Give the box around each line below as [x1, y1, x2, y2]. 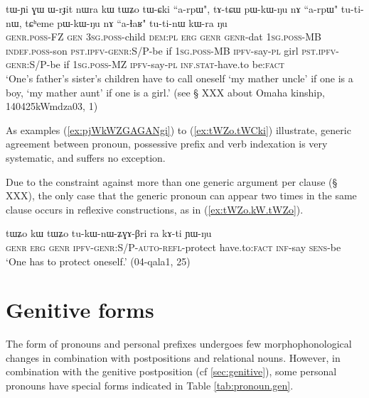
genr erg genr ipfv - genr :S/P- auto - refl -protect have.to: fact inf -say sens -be [6, 239, 341, 254]
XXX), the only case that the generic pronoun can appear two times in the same [6, 188, 357, 203]
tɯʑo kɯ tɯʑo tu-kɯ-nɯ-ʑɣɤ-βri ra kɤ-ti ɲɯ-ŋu [6, 226, 212, 241]
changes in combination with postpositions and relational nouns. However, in [6, 350, 341, 365]
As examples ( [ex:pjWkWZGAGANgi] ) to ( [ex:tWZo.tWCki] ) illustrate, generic [6, 122, 351, 137]
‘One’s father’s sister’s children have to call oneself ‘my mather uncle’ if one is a [6, 70, 353, 85]
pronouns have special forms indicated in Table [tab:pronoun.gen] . [6, 378, 294, 392]
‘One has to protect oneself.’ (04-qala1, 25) [6, 253, 191, 268]
